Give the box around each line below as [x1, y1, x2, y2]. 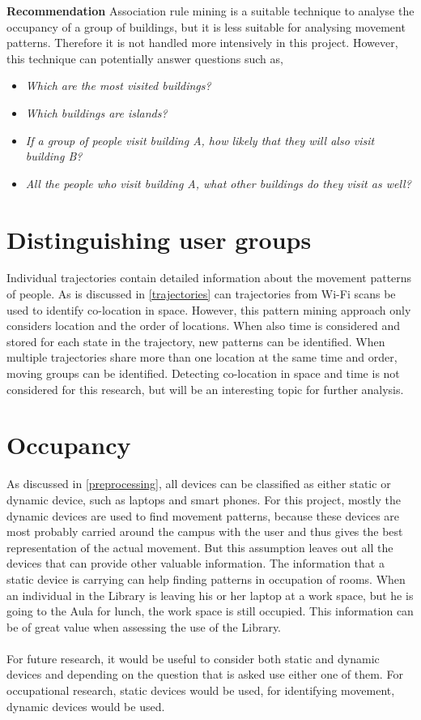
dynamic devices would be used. [6, 697, 165, 714]
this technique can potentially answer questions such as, [6, 49, 283, 66]
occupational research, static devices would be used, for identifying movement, [6, 682, 395, 699]
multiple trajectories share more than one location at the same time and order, [6, 349, 398, 366]
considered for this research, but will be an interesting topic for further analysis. [6, 380, 404, 397]
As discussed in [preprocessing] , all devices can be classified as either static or [6, 475, 391, 492]
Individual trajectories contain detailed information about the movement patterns [6, 269, 412, 286]
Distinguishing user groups [6, 222, 312, 255]
